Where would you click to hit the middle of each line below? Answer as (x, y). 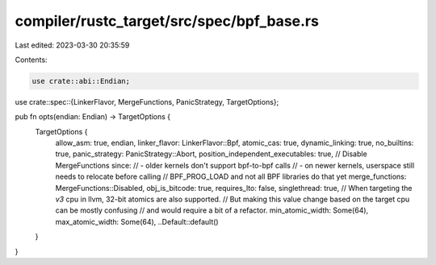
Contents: (31, 60)
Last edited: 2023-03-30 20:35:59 (72, 45)
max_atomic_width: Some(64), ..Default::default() (137, 222)
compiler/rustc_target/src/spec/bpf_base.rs (167, 21)
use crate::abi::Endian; (81, 81)
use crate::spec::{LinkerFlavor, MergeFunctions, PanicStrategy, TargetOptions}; (147, 101)
